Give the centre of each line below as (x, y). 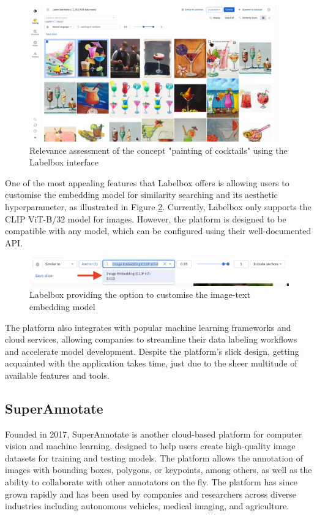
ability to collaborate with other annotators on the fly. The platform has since (151, 482)
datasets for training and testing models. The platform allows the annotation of (154, 457)
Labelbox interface (64, 162)
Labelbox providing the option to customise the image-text (140, 294)
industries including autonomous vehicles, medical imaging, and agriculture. (147, 506)
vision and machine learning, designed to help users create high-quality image (150, 446)
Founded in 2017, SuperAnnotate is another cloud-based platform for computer (154, 434)
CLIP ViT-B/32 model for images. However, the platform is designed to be (146, 218)
